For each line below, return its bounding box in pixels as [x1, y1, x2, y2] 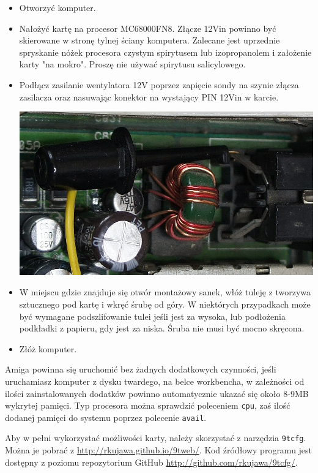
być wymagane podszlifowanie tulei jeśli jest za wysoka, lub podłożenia [19, 309, 286, 322]
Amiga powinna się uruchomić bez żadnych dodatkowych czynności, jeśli [5, 363, 276, 376]
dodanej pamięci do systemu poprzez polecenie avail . [5, 411, 207, 423]
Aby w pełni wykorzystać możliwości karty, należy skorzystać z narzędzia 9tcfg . [5, 431, 306, 444]
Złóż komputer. [19, 342, 77, 355]
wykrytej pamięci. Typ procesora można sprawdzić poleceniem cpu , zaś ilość [5, 399, 290, 412]
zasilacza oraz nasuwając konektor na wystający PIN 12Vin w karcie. [19, 90, 279, 103]
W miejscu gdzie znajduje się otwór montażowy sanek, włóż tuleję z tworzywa [19, 286, 311, 298]
